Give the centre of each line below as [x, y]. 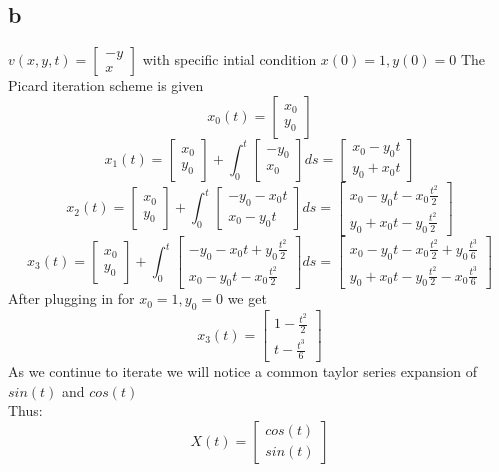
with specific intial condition [229, 59]
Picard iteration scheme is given [106, 85]
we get [247, 298]
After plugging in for [71, 298]
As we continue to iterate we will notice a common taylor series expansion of [242, 371]
